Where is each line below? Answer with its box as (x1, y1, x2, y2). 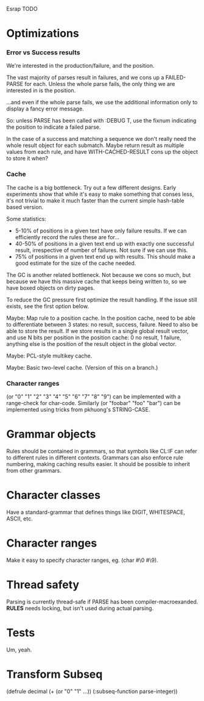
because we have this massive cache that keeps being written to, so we (6, 278, 187, 285)
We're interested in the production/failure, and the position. (6, 62, 155, 70)
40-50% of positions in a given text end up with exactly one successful (15, 240, 195, 247)
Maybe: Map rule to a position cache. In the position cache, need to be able (6, 314, 196, 322)
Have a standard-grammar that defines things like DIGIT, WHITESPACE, (6, 508, 186, 516)
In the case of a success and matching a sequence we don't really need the (6, 135, 196, 143)
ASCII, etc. (6, 515, 33, 522)
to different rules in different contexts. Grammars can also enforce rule (6, 454, 184, 461)
